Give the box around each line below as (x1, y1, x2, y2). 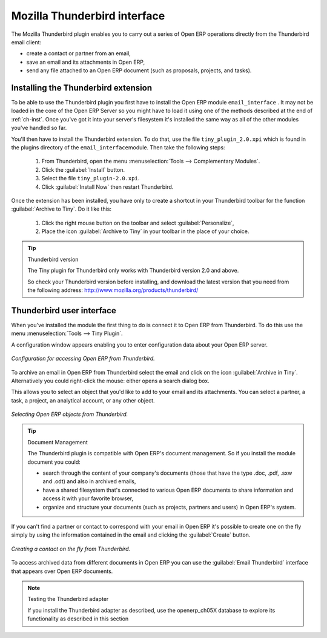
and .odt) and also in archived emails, (42, 478, 136, 485)
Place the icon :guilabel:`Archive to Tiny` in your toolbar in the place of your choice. (41, 228, 249, 235)
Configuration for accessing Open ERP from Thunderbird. (11, 355, 156, 362)
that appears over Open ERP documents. (11, 568, 113, 575)
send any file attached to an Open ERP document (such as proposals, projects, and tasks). (26, 67, 252, 74)
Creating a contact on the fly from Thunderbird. (11, 545, 131, 552)
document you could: (27, 458, 81, 466)
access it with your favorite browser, (42, 495, 133, 502)
